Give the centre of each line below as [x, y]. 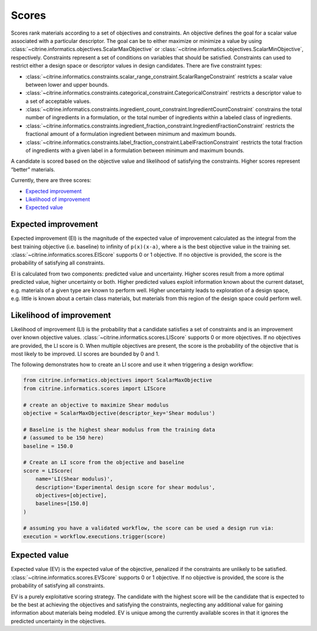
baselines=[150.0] [62, 504]
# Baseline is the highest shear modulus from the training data [119, 429]
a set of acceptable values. [58, 101]
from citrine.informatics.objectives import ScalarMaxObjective [118, 380]
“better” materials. [33, 169]
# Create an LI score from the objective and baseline [104, 462]
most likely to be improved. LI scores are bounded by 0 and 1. [85, 354]
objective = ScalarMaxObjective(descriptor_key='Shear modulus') [119, 413]
